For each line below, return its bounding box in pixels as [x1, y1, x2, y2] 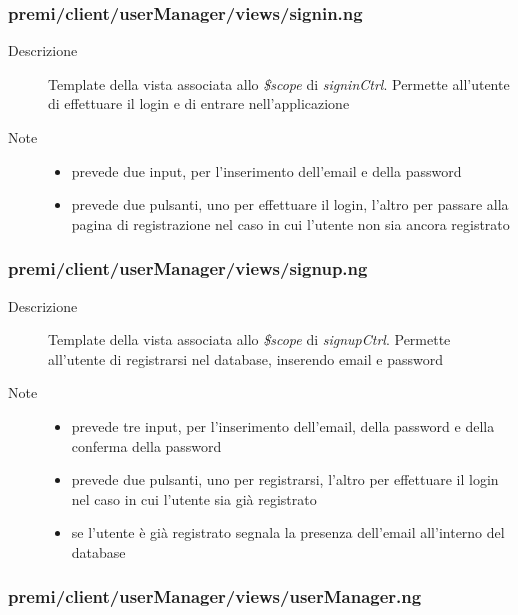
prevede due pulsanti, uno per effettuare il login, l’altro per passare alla [71, 194, 509, 215]
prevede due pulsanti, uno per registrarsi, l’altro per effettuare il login [71, 469, 499, 490]
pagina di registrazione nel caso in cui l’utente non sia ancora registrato [71, 213, 510, 234]
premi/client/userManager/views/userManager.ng [8, 584, 422, 609]
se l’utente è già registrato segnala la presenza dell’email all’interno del [71, 522, 505, 543]
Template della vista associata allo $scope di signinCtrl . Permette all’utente [48, 73, 510, 94]
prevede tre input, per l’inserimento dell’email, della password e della [71, 415, 495, 436]
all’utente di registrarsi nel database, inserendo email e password [48, 348, 443, 369]
